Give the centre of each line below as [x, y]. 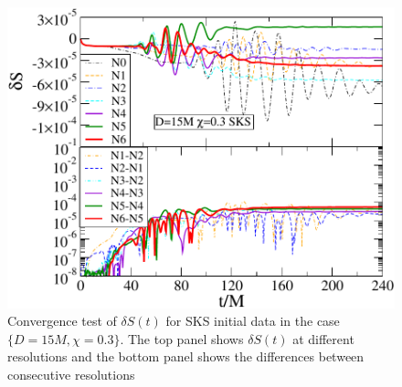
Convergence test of [62, 321]
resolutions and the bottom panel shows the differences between [186, 356]
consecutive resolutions [71, 374]
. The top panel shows [182, 338]
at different [323, 338]
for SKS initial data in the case [253, 321]
